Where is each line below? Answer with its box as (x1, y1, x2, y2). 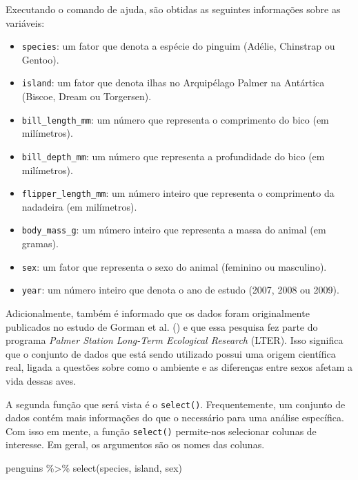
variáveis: (6, 15, 45, 30)
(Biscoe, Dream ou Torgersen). (21, 89, 152, 104)
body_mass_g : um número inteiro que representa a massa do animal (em (21, 222, 326, 237)
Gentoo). (21, 52, 59, 66)
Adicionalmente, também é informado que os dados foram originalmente (6, 306, 310, 320)
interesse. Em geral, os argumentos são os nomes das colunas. (6, 437, 265, 452)
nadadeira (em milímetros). (21, 199, 137, 213)
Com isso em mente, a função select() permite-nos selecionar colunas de (6, 423, 317, 438)
